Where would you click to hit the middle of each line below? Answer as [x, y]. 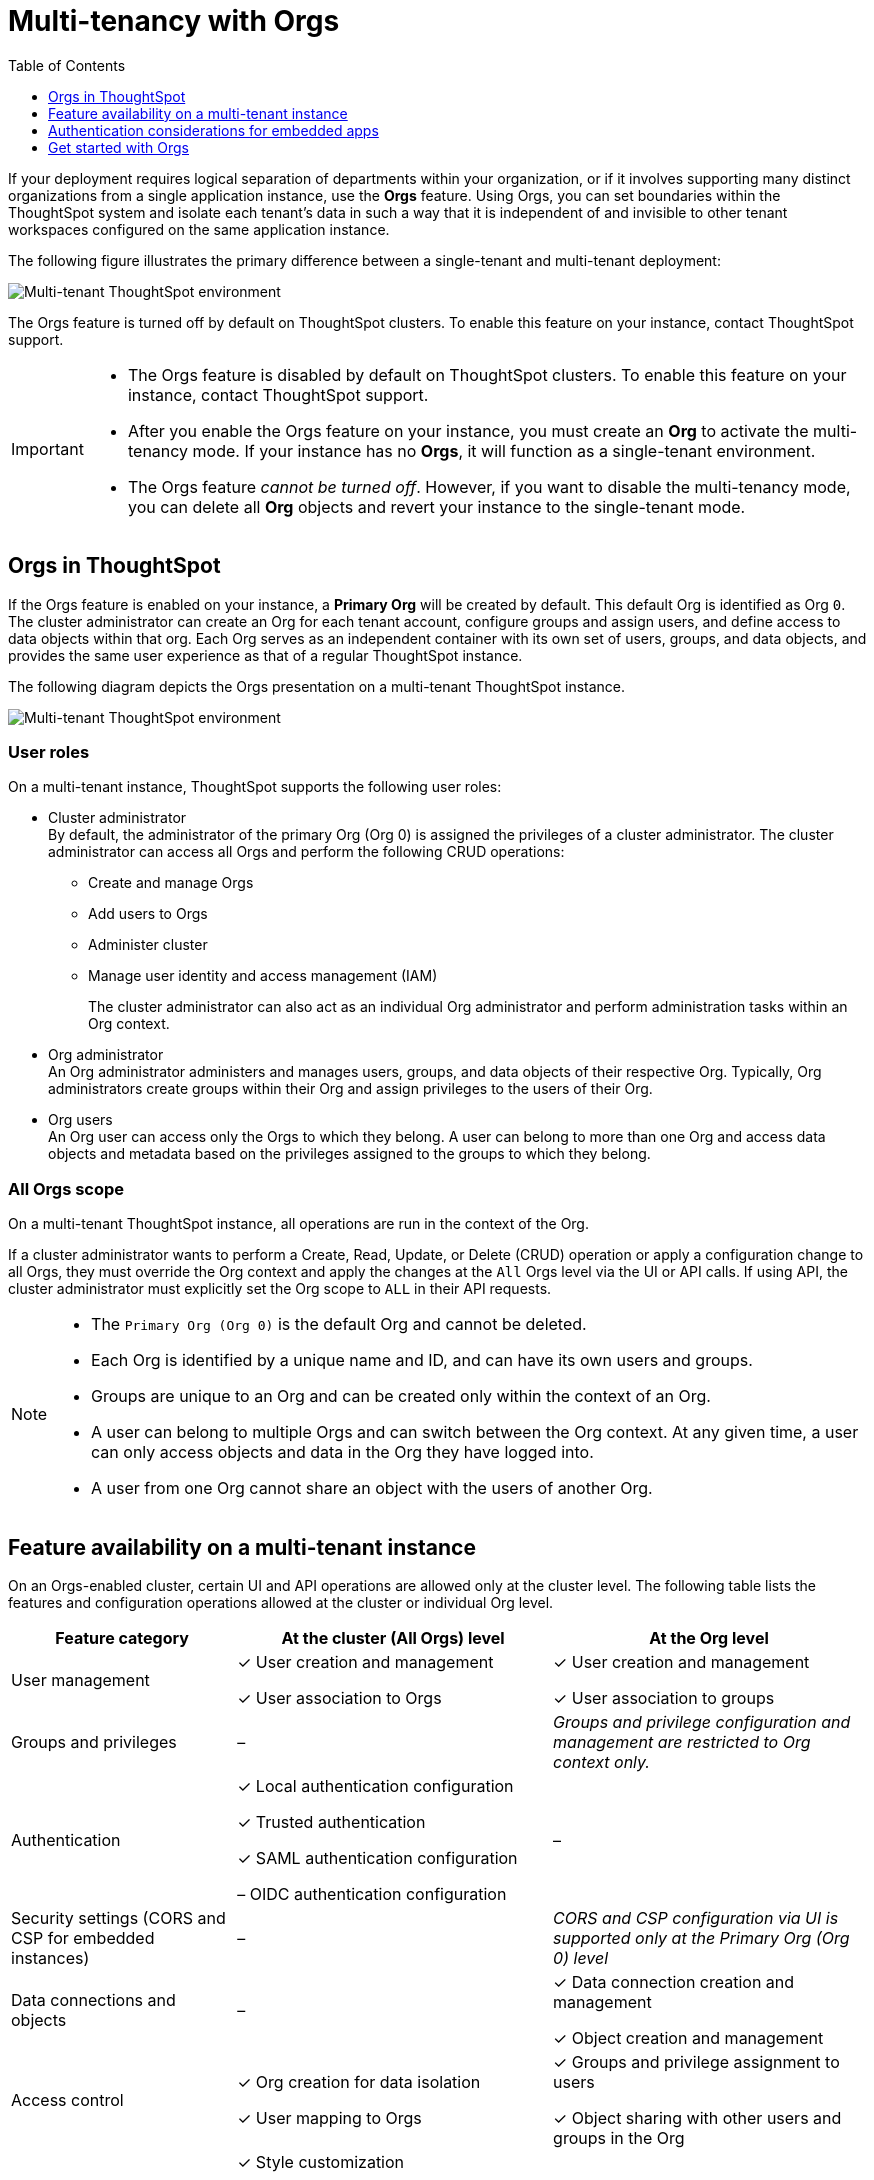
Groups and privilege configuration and [702, 1721]
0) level [581, 1957]
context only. [601, 1761]
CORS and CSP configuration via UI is [696, 1917]
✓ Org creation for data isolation [359, 2081]
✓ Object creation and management [688, 2037]
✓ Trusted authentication [331, 1821]
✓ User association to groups [664, 1697]
